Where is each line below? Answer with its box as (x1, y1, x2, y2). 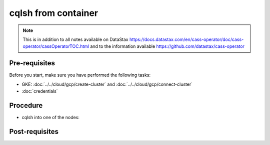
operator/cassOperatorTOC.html (22, 43, 89, 49)
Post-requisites (9, 127, 58, 136)
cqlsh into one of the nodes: (21, 114, 80, 120)
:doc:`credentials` (21, 88, 58, 94)
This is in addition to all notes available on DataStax (22, 36, 128, 42)
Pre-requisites (9, 59, 55, 67)
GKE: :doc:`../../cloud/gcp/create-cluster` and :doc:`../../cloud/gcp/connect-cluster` (21, 81, 192, 87)
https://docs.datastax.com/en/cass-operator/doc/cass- (129, 36, 244, 42)
